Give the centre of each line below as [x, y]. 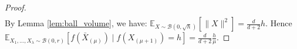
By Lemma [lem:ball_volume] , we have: [76, 23]
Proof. [16, 7]
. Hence [279, 23]
